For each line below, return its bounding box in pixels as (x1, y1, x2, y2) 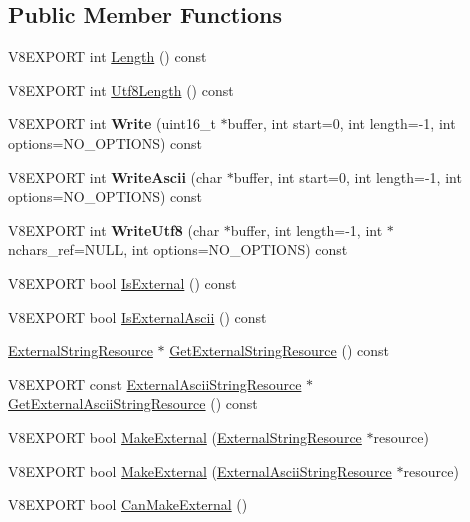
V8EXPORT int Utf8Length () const (8, 79, 234, 100)
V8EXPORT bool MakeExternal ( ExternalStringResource (8, 426, 362, 447)
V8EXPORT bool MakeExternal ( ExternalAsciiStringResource (8, 460, 392, 481)
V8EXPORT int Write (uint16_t (8, 113, 216, 134)
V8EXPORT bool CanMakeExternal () (8, 494, 248, 515)
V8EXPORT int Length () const (8, 46, 207, 67)
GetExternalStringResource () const (169, 340, 389, 361)
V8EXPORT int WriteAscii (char (8, 166, 223, 187)
